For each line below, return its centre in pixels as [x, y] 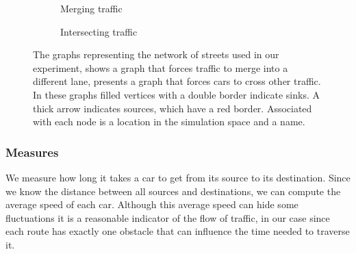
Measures [32, 152]
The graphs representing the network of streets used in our [156, 54]
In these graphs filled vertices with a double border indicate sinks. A [176, 94]
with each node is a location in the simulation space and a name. [169, 122]
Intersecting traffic [99, 31]
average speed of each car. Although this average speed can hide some [152, 204]
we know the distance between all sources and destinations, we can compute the [173, 191]
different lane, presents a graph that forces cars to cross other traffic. [177, 81]
